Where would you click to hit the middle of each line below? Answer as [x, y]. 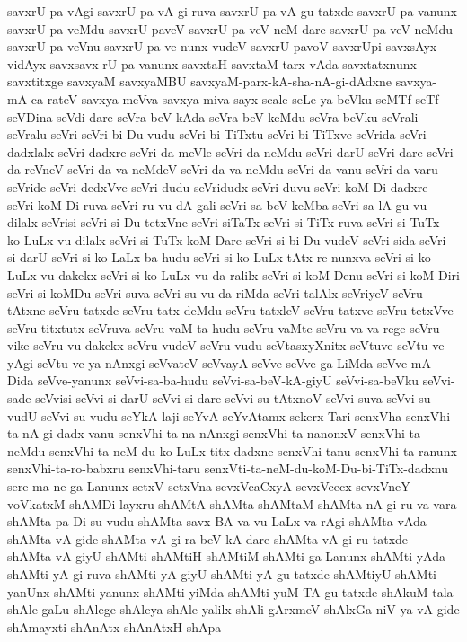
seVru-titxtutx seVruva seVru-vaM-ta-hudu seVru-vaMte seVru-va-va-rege [207, 327]
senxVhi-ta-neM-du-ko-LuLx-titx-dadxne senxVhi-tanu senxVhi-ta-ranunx [253, 450]
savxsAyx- [413, 46]
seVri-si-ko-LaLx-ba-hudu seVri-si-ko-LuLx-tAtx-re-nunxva [211, 257]
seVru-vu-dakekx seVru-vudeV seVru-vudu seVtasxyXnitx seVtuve [213, 345]
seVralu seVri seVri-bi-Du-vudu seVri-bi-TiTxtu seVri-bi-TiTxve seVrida [202, 134]
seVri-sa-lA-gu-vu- [382, 204]
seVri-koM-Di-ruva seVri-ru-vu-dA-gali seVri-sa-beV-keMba [168, 204]
